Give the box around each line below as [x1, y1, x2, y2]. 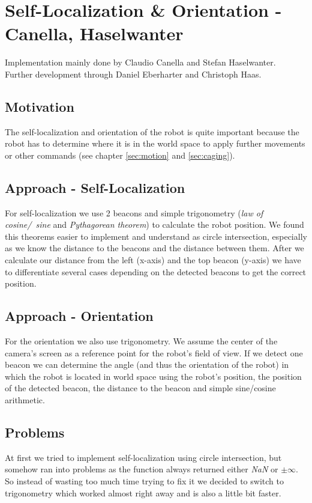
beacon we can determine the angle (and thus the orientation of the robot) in [5, 358, 289, 371]
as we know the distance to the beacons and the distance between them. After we [5, 242, 304, 254]
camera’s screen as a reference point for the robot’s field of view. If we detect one [5, 346, 303, 359]
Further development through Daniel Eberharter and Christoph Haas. [5, 67, 262, 80]
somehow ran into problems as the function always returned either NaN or [5, 463, 278, 475]
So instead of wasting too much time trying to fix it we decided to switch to [5, 475, 284, 487]
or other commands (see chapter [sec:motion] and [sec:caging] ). [5, 148, 235, 161]
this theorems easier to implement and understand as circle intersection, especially [5, 230, 307, 242]
